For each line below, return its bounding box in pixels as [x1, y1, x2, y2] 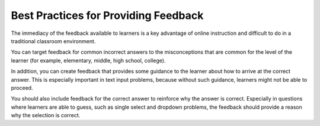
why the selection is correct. [11, 112, 81, 119]
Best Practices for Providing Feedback [11, 9, 204, 22]
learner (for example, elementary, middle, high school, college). [11, 57, 166, 64]
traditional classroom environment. [11, 37, 96, 44]
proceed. [11, 84, 33, 91]
